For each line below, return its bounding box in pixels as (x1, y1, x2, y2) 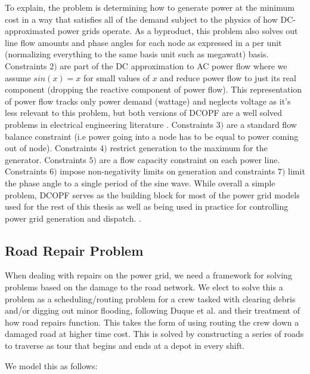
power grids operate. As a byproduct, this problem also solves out (57, 24, 298, 37)
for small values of (83, 71, 150, 84)
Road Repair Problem (5, 241, 144, 259)
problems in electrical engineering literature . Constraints (5, 118, 214, 130)
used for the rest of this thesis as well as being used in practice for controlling (5, 200, 289, 213)
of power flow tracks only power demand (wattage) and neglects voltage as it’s (5, 94, 291, 107)
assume (5, 71, 31, 84)
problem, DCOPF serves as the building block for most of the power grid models (5, 188, 300, 201)
